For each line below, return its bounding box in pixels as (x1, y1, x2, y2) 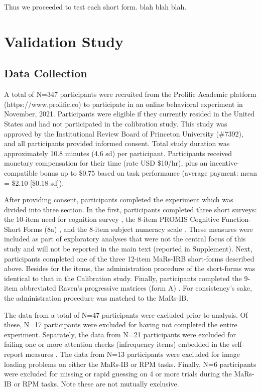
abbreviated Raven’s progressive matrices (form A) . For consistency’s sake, (20, 283, 252, 293)
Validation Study (4, 31, 124, 51)
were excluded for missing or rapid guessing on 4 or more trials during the (4, 368, 232, 379)
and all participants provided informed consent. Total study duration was (4, 138, 230, 149)
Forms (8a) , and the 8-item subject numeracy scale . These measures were (23, 223, 253, 234)
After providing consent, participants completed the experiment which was (4, 194, 233, 205)
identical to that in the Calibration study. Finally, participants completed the (4, 273, 242, 283)
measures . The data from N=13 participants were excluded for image (25, 349, 240, 359)
